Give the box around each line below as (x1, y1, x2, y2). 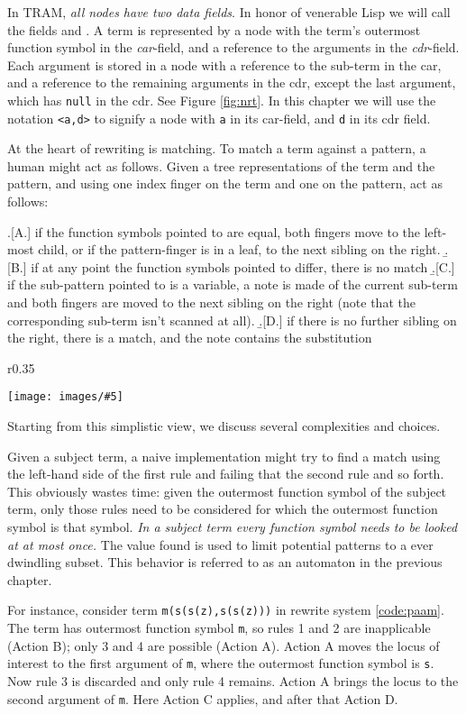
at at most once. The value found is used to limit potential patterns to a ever (7, 535, 434, 554)
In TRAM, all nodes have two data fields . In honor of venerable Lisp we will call (7, 3, 451, 21)
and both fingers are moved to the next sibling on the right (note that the (7, 293, 416, 312)
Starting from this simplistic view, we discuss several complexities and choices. (7, 416, 441, 435)
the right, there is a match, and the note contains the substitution (7, 328, 372, 347)
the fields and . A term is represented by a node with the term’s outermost (7, 20, 421, 39)
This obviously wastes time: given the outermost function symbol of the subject (7, 481, 447, 500)
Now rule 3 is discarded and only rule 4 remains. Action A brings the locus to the (7, 671, 459, 690)
